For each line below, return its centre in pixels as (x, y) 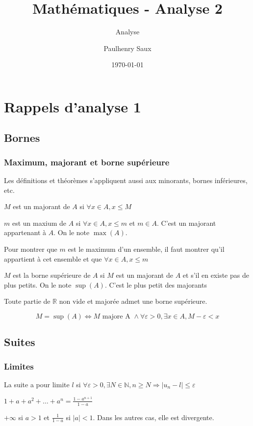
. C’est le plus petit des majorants (156, 284)
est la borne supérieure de (52, 275)
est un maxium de (39, 223)
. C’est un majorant (187, 223)
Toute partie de (27, 301)
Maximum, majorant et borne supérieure (87, 162)
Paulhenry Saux (127, 48)
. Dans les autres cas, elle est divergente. (153, 417)
